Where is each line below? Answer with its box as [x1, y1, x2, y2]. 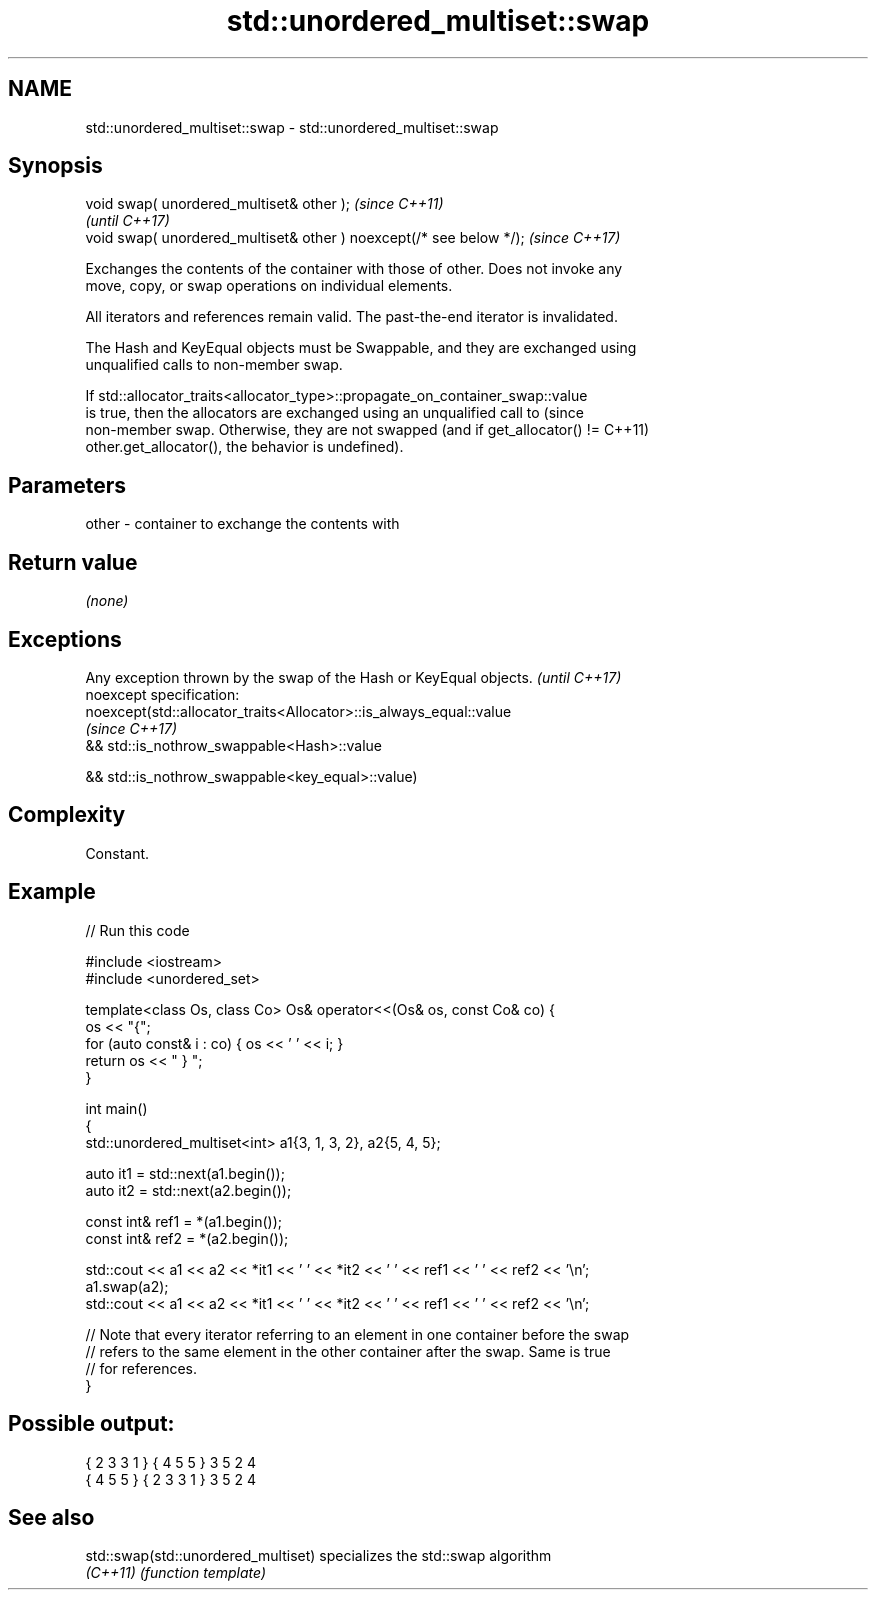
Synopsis [8, 153, 103, 179]
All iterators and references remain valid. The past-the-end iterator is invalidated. [85, 308, 618, 326]
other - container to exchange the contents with [85, 515, 400, 533]
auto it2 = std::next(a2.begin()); [85, 1181, 292, 1199]
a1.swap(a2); [85, 1277, 169, 1295]
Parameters [8, 472, 126, 498]
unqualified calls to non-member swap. [85, 356, 343, 374]
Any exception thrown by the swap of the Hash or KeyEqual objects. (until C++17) [85, 668, 622, 686]
